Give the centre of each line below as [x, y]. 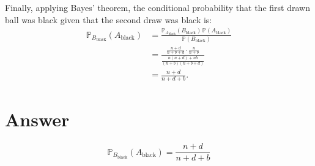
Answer [37, 119]
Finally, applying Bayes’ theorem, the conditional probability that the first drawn [157, 7]
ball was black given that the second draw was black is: [109, 19]
